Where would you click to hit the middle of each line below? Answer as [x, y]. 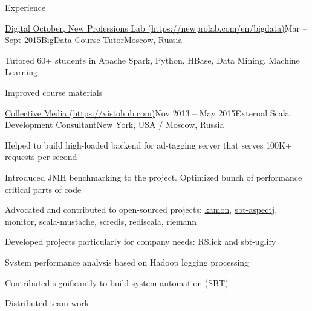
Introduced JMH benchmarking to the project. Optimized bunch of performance [154, 177]
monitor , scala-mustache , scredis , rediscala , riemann [101, 221]
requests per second [41, 157]
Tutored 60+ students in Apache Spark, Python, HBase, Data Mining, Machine [152, 60]
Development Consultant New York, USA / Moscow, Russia [115, 125]
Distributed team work [47, 303]
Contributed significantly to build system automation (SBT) [117, 282]
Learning [21, 72]
